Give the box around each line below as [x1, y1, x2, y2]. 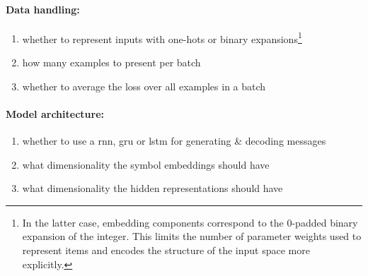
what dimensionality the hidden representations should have [22, 181, 283, 196]
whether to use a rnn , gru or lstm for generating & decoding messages [22, 133, 326, 148]
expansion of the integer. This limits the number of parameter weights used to [22, 229, 362, 244]
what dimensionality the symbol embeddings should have [22, 157, 270, 172]
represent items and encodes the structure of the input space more [22, 243, 310, 257]
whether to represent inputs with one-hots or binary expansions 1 [22, 29, 302, 46]
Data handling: [6, 1, 80, 16]
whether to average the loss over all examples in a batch [22, 78, 266, 93]
